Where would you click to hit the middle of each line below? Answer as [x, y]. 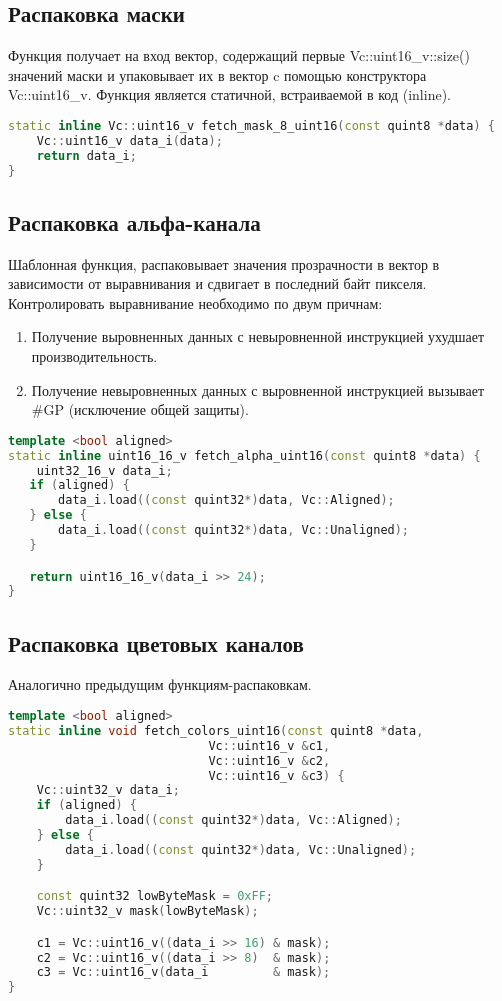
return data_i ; [86, 155]
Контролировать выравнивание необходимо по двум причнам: [195, 302]
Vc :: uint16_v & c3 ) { [276, 775]
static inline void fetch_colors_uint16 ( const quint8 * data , [216, 730]
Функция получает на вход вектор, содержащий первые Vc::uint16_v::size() [239, 55]
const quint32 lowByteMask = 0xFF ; [154, 896]
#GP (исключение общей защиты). [140, 409]
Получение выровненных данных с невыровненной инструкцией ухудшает [258, 336]
